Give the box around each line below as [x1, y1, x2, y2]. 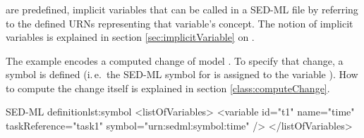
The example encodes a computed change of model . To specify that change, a [6, 53, 344, 68]
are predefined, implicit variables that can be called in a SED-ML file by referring [6, 1, 358, 16]
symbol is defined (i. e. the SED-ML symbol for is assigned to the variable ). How [6, 67, 358, 82]
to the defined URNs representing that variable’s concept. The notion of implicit [6, 15, 353, 30]
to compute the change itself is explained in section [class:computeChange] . [6, 80, 330, 95]
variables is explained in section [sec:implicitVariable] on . [6, 30, 255, 44]
